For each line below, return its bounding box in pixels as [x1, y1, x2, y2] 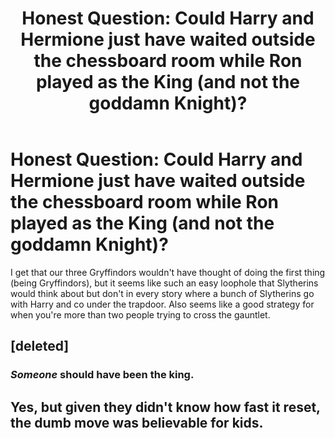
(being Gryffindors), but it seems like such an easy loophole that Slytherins [10, 277, 319, 289]
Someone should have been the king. [10, 368, 195, 382]
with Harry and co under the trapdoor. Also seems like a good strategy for [10, 298, 315, 310]
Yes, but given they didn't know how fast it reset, [10, 398, 321, 416]
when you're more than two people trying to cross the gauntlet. [10, 308, 271, 321]
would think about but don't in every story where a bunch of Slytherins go [10, 287, 315, 299]
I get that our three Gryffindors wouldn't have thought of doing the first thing [10, 266, 326, 278]
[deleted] [10, 338, 70, 355]
